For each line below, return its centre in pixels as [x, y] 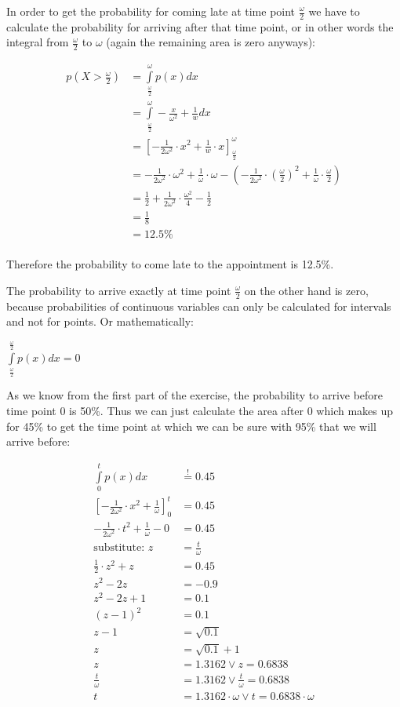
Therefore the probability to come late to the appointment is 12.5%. [170, 264]
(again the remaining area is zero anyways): [211, 42]
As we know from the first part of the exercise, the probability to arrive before [195, 395]
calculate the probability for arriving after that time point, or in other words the [200, 26]
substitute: [119, 548]
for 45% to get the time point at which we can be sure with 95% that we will [191, 426]
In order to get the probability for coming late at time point [151, 11]
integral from [38, 42]
